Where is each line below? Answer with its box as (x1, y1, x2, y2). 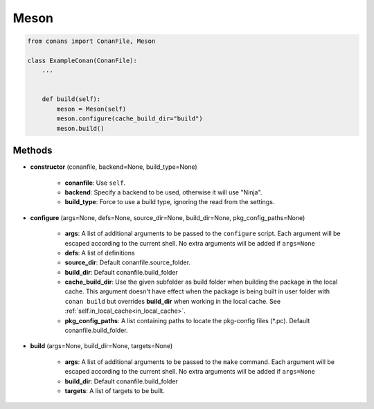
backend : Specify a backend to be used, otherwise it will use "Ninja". (64, 188, 262, 197)
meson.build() (56, 125, 105, 132)
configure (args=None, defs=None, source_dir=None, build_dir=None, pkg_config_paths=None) (30, 213, 305, 221)
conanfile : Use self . (64, 179, 126, 187)
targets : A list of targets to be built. (64, 386, 166, 394)
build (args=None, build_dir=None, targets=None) (30, 342, 173, 350)
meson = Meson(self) (56, 104, 127, 113)
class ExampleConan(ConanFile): (27, 56, 138, 64)
